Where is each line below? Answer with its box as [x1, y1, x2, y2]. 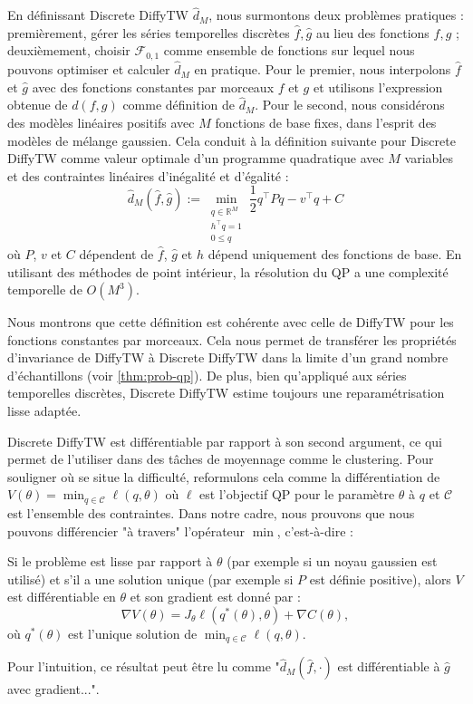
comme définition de [122, 95, 236, 114]
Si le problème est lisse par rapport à [7, 552, 213, 571]
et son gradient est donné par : [130, 587, 301, 606]
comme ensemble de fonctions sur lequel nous [163, 41, 415, 60]
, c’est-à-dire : [276, 521, 353, 540]
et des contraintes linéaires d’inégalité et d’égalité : [7, 166, 289, 185]
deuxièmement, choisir [7, 41, 130, 60]
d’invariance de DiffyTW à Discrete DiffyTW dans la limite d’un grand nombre [7, 348, 449, 367]
